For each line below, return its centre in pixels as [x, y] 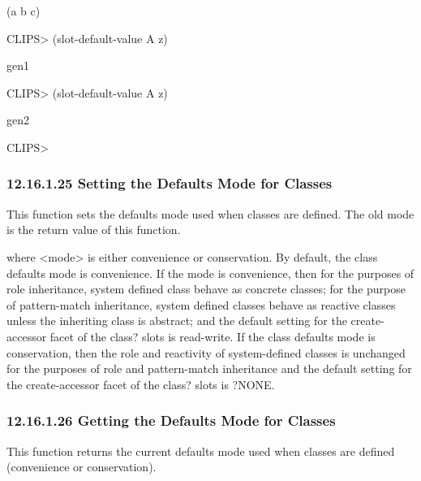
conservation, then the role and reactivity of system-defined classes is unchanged [206, 352]
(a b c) [24, 11]
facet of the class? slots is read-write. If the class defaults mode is [213, 336]
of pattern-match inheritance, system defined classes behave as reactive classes [201, 304]
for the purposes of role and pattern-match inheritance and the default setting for [209, 368]
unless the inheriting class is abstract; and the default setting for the [177, 321]
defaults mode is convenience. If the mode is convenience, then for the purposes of [210, 273]
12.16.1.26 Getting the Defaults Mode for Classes [171, 420]
